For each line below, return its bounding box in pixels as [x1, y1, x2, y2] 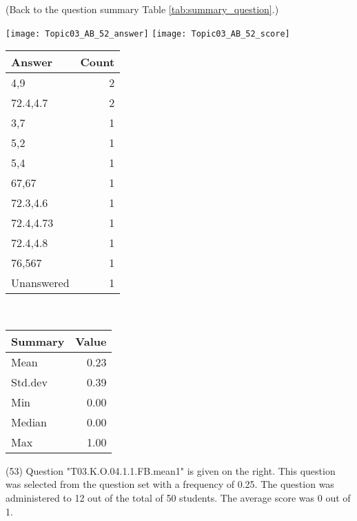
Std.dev [11, 373, 48, 390]
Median [11, 413, 48, 430]
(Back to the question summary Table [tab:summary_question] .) [6, 2, 279, 16]
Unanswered [11, 275, 70, 291]
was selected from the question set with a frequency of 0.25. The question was [6, 477, 334, 491]
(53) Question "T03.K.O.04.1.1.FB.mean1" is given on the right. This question [6, 463, 336, 478]
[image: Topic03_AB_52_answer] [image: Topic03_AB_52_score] [6, 28, 290, 39]
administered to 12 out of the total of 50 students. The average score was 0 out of [6, 491, 351, 505]
